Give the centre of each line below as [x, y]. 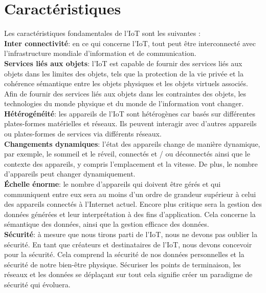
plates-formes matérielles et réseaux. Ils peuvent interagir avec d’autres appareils [130, 123]
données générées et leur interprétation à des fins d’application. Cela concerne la [130, 214]
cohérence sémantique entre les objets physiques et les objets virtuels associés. [126, 83]
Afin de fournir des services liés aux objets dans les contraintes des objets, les [125, 93]
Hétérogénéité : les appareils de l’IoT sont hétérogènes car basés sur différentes [130, 113]
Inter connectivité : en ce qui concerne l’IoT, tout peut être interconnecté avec [130, 43]
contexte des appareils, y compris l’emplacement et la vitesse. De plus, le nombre [131, 163]
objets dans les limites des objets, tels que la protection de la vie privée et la [124, 73]
